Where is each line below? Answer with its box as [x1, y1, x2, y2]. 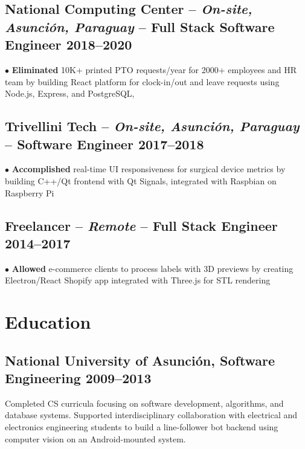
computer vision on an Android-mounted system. [5, 432, 186, 445]
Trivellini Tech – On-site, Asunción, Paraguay [5, 117, 300, 135]
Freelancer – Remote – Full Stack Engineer [5, 216, 278, 234]
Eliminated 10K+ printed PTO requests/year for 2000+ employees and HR [11, 63, 297, 76]
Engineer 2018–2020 [5, 35, 132, 54]
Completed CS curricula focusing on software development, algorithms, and [5, 396, 284, 409]
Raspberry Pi [5, 186, 54, 199]
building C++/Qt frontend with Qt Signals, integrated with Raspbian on [5, 174, 277, 187]
